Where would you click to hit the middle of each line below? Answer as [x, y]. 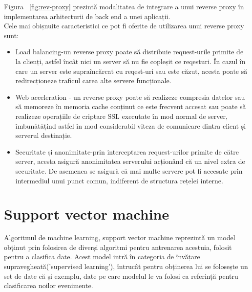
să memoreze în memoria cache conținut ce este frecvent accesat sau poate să [131, 106]
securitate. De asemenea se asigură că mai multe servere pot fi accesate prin [129, 170]
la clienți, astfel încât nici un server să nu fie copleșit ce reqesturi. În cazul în [130, 61]
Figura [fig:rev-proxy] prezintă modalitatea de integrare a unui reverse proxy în [124, 6]
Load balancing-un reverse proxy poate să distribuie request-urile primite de [129, 52]
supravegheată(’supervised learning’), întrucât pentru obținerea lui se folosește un [126, 266]
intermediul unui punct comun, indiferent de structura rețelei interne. [119, 180]
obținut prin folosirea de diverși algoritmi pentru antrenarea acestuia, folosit [118, 247]
